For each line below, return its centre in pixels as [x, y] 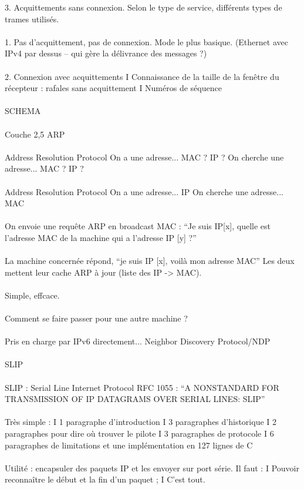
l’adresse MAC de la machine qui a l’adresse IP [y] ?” [101, 237]
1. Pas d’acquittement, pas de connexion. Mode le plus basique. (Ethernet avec [146, 41]
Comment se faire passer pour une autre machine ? [96, 318]
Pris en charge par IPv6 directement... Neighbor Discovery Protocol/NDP [138, 341]
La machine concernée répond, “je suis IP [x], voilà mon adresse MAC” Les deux [150, 261]
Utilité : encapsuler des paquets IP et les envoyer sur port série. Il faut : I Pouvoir [152, 468]
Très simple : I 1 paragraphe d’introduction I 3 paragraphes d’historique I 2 [141, 422]
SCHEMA [23, 111]
